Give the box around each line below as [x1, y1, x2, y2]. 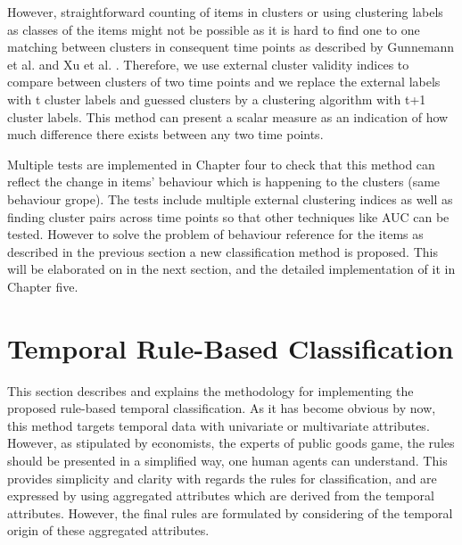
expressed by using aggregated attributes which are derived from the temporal [7, 486, 434, 505]
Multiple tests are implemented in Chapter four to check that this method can [7, 154, 435, 173]
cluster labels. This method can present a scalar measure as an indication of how [7, 107, 449, 126]
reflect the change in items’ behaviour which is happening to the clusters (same [7, 172, 441, 191]
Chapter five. [7, 277, 78, 295]
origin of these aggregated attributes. [7, 521, 210, 540]
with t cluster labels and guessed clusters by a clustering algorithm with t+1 [7, 89, 426, 108]
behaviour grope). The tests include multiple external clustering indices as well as [7, 189, 453, 208]
